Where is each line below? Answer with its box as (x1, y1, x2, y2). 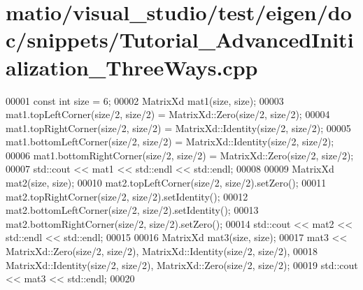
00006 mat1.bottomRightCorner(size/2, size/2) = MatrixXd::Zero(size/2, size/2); (6, 147, 354, 162)
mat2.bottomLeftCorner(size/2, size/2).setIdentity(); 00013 (6, 203, 259, 217)
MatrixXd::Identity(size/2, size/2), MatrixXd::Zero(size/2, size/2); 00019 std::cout (6, 257, 358, 272)
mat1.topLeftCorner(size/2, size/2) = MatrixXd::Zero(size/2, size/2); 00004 (6, 107, 330, 122)
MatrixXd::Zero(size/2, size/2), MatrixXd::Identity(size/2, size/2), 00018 (6, 244, 318, 259)
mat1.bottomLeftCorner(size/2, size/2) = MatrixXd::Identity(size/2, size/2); (6, 134, 334, 149)
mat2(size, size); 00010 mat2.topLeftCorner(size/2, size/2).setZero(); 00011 (6, 175, 327, 190)
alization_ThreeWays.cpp (6, 52, 258, 81)
